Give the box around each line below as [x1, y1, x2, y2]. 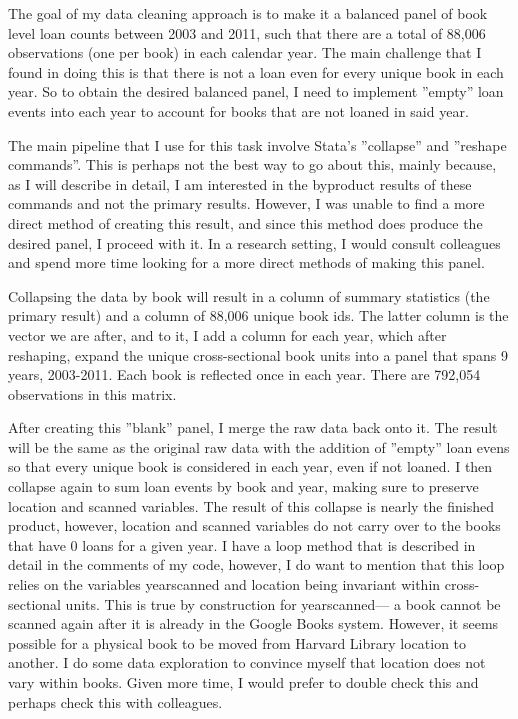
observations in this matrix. [8, 383, 177, 404]
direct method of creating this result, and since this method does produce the [8, 212, 483, 233]
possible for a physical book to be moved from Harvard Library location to [8, 632, 467, 653]
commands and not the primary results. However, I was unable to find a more [8, 193, 485, 214]
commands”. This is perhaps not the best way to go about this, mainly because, [8, 154, 497, 175]
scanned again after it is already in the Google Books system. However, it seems [8, 613, 499, 634]
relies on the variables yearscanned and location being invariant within [8, 574, 441, 595]
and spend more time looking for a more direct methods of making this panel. [8, 252, 485, 273]
